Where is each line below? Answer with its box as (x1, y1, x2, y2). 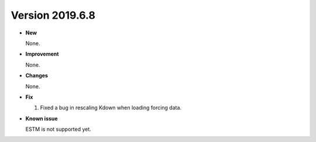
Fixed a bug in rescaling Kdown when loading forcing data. (40, 104, 181, 111)
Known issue (25, 115, 58, 122)
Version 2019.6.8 (11, 9, 96, 22)
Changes (25, 72, 48, 79)
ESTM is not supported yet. (25, 126, 92, 133)
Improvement (25, 50, 59, 58)
